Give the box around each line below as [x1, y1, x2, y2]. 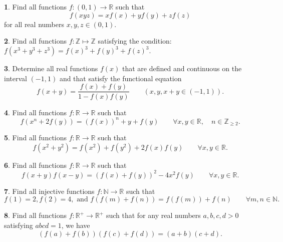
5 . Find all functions [4, 132, 67, 143]
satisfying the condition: [98, 36, 172, 46]
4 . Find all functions [4, 107, 67, 117]
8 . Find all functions [4, 210, 67, 220]
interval [4, 73, 27, 83]
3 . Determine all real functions [4, 63, 98, 74]
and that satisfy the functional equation [59, 73, 182, 83]
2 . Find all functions [4, 36, 67, 46]
